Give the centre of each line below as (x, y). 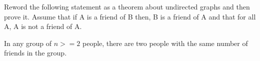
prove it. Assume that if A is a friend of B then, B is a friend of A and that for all (130, 16)
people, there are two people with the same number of (165, 43)
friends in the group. (35, 53)
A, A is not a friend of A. (43, 26)
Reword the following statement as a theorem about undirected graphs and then (127, 6)
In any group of (28, 43)
